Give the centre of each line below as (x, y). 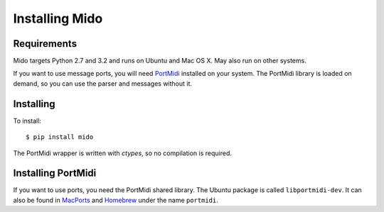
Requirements (45, 44)
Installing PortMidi (55, 173)
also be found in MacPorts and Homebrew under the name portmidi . (116, 200)
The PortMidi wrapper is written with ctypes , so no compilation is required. (123, 153)
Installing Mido (58, 18)
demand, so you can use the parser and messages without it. (102, 83)
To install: (27, 121)
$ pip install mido (60, 137)
